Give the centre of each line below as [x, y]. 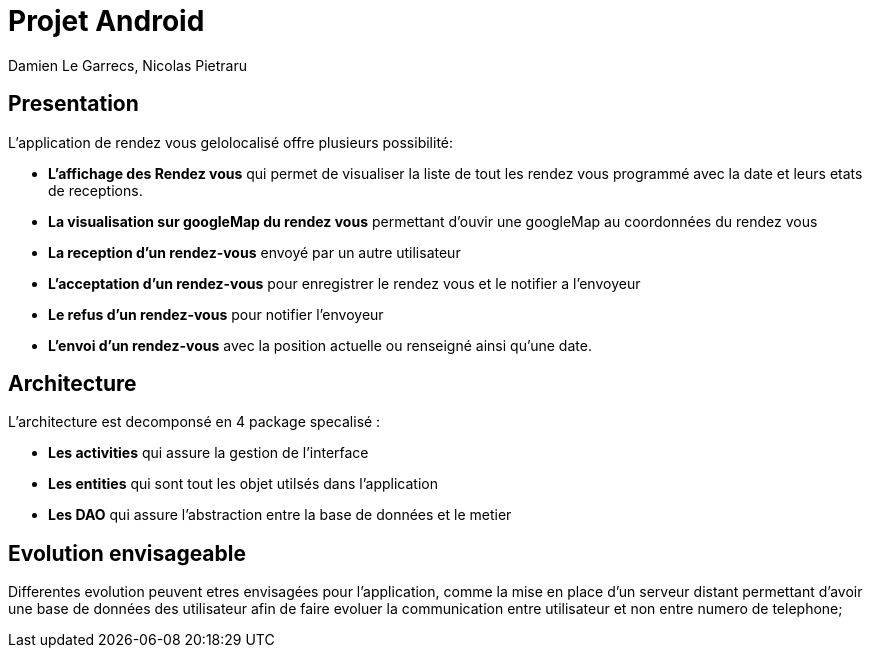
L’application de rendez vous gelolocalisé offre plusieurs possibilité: [231, 142]
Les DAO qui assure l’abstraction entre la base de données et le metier [280, 515]
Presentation [73, 104]
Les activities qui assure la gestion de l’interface [208, 453]
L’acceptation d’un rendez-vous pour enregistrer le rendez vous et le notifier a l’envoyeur [344, 283]
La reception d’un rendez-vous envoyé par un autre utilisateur [254, 252]
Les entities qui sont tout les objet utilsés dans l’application [243, 484]
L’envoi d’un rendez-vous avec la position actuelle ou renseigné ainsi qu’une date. [320, 345]
